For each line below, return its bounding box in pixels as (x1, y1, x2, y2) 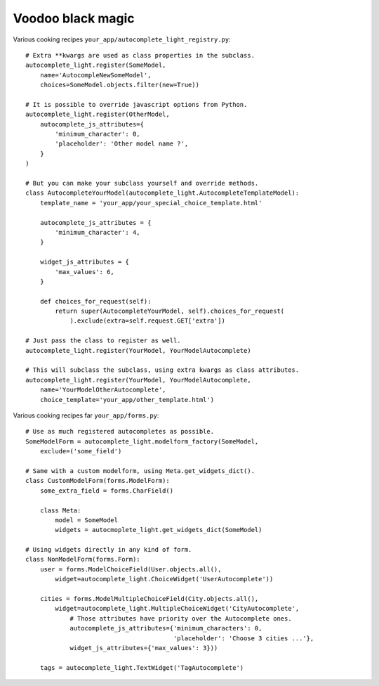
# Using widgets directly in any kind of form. (25, 545, 192, 554)
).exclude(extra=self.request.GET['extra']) (69, 317, 226, 325)
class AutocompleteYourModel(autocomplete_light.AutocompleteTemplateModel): (25, 189, 300, 197)
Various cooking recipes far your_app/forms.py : (13, 411, 159, 420)
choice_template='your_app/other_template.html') (39, 396, 214, 403)
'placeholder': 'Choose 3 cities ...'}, (173, 634, 314, 642)
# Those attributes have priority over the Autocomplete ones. (69, 614, 292, 622)
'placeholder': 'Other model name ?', (55, 140, 189, 148)
